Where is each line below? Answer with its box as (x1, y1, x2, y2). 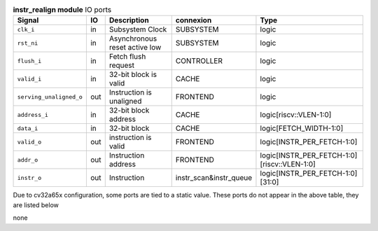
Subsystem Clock (108, 24, 167, 34)
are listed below (13, 200, 59, 209)
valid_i (17, 75, 42, 83)
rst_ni (17, 39, 38, 47)
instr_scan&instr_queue (175, 173, 253, 183)
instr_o (17, 174, 42, 181)
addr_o (17, 156, 38, 164)
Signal (17, 15, 39, 25)
